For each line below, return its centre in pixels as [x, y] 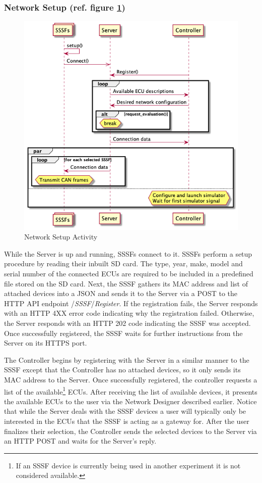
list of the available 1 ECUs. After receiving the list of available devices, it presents [131, 391]
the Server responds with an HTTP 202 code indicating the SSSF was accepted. [127, 323]
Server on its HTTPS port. [46, 343]
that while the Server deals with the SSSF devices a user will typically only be [125, 411]
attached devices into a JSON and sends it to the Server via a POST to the [121, 293]
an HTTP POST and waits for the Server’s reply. [80, 441]
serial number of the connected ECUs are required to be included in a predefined [129, 274]
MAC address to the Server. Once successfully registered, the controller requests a [131, 379]
